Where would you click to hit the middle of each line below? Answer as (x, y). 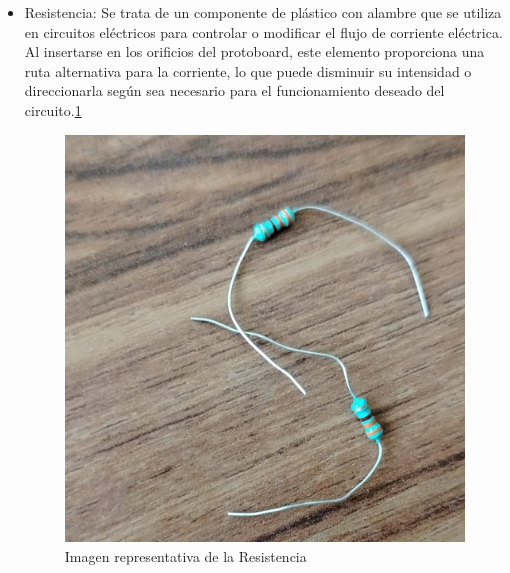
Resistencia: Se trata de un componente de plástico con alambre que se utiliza (263, 12)
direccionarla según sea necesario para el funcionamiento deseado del (234, 90)
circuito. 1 (53, 109)
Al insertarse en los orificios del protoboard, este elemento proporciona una (254, 51)
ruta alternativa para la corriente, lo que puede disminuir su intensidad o (248, 70)
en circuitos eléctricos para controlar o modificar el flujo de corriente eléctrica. (263, 31)
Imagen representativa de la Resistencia (185, 555)
